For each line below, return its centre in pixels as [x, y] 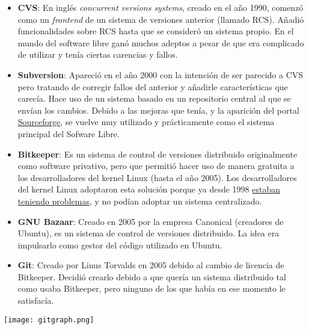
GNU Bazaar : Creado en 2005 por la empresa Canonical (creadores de [151, 221]
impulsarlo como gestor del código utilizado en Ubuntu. [120, 244]
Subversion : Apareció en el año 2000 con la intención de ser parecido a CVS [161, 74]
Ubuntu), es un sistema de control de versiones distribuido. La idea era [148, 233]
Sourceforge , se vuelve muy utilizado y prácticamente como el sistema [146, 122]
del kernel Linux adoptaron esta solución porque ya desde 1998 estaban [149, 189]
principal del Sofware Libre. [69, 133]
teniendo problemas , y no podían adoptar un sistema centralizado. [140, 201]
